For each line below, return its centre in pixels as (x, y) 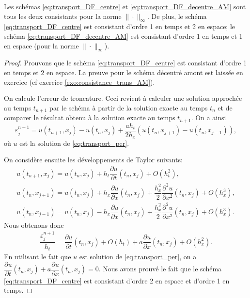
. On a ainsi (209, 118)
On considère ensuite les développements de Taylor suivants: (93, 159)
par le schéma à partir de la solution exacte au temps (129, 107)
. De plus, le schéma (177, 16)
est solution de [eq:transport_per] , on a (138, 256)
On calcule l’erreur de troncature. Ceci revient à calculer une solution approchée (123, 98)
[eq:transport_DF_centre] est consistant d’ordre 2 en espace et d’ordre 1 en (117, 280)
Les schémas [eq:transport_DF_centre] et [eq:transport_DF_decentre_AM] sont (125, 6)
